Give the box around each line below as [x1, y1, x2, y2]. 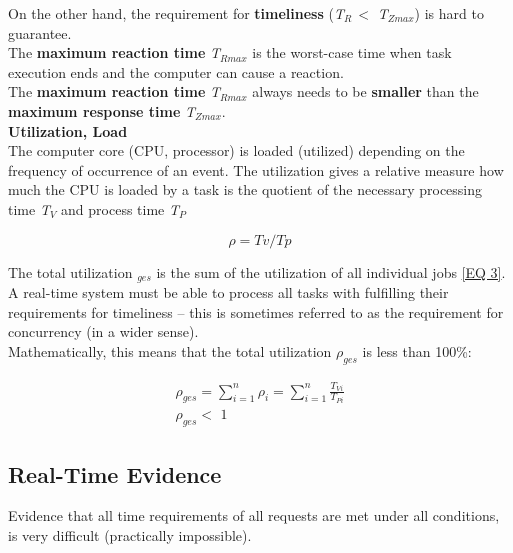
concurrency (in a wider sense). [8, 321, 199, 342]
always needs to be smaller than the [252, 81, 479, 102]
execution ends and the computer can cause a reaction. [8, 61, 344, 82]
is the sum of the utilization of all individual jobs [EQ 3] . [156, 261, 506, 282]
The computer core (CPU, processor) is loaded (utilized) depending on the [8, 140, 465, 161]
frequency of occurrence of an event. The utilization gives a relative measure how [8, 159, 504, 180]
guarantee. [8, 22, 72, 43]
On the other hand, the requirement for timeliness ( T [8, 3, 344, 23]
